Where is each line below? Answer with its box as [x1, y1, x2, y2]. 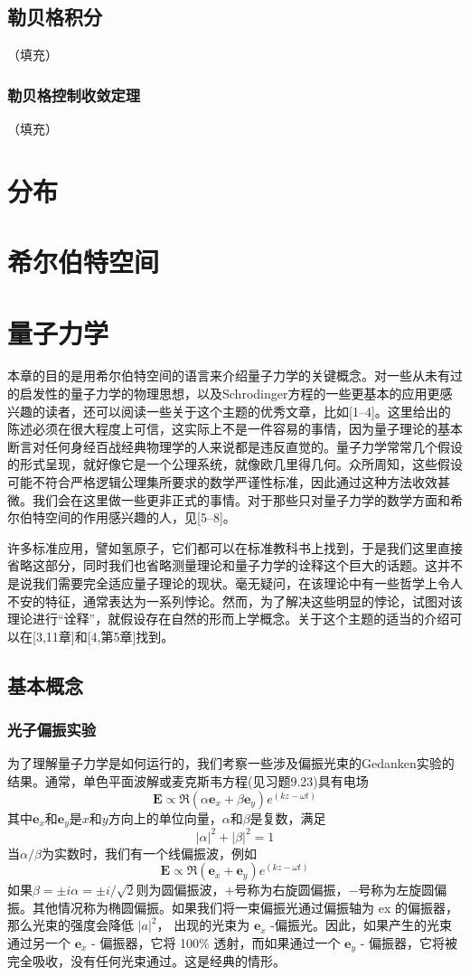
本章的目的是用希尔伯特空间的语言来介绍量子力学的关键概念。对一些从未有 [7, 366, 450, 385]
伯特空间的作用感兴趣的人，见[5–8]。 [19, 508, 236, 527]
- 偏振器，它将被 [360, 933, 458, 952]
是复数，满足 [249, 808, 326, 827]
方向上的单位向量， [108, 808, 222, 827]
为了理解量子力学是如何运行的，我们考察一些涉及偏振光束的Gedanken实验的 [7, 754, 455, 773]
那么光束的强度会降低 [7, 915, 134, 934]
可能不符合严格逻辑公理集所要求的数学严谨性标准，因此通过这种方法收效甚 [7, 473, 450, 492]
